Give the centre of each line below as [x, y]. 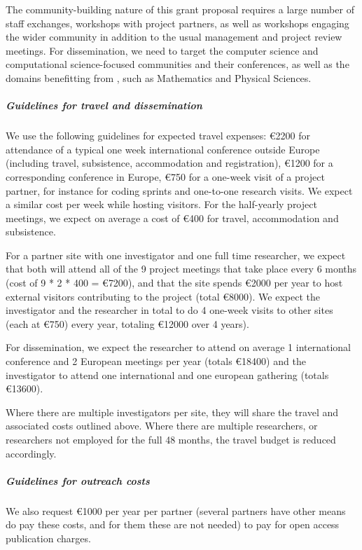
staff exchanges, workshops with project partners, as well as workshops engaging [177, 23]
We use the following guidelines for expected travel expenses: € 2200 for [158, 136]
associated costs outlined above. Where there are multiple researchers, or [162, 426]
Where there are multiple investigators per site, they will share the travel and [172, 412]
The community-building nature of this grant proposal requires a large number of [180, 9]
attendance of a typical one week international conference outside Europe [163, 149]
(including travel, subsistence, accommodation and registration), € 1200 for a [169, 163]
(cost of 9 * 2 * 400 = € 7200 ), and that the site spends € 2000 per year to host [174, 283]
